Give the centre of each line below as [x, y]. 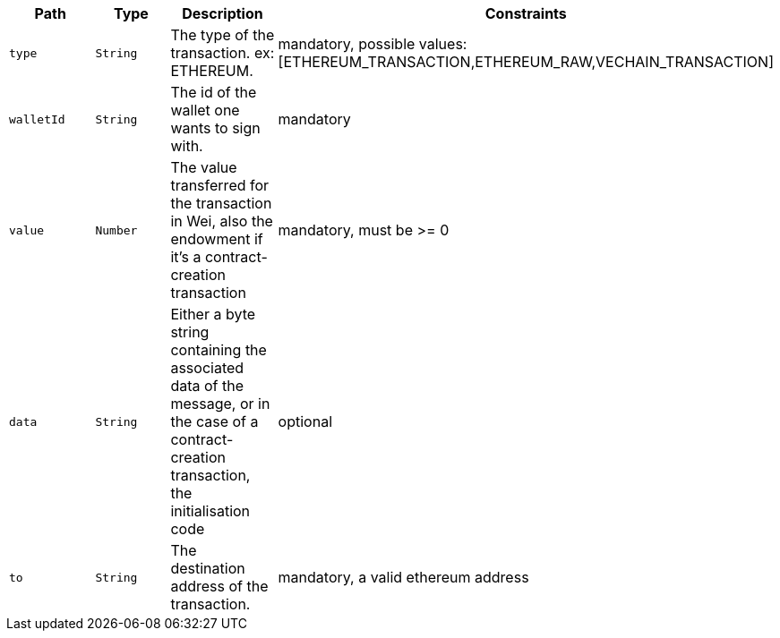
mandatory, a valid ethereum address [403, 577]
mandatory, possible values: [373, 44]
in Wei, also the [222, 221]
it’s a [186, 257]
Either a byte [213, 314]
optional [305, 421]
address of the [219, 586]
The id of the [214, 92]
